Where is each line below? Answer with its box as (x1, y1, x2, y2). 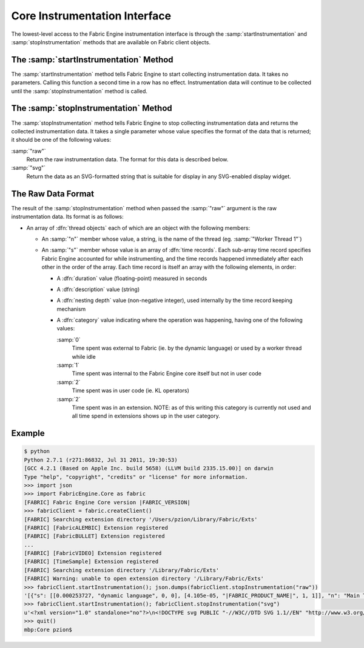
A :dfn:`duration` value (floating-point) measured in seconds (56, 275, 207, 282)
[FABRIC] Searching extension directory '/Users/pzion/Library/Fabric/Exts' (24, 516, 258, 523)
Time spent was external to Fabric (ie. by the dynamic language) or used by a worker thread (72, 344, 302, 352)
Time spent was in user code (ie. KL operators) (72, 387, 189, 394)
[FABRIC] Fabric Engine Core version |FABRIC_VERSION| (24, 499, 190, 506)
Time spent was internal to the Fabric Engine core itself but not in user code (72, 370, 262, 377)
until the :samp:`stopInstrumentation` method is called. (11, 87, 148, 95)
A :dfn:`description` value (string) (56, 286, 140, 293)
